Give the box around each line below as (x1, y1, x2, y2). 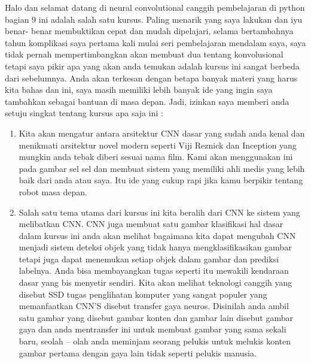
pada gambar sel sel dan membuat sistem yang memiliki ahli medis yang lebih (19, 162, 305, 174)
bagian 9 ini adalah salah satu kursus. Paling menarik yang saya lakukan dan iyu (5, 13, 303, 25)
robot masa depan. (19, 185, 87, 198)
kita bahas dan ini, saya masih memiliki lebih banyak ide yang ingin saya (5, 83, 273, 96)
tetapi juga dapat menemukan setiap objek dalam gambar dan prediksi (19, 252, 279, 265)
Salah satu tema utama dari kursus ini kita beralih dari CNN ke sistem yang (19, 205, 300, 218)
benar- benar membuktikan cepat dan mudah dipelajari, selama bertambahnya (5, 25, 294, 37)
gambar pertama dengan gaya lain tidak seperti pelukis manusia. (19, 346, 257, 359)
